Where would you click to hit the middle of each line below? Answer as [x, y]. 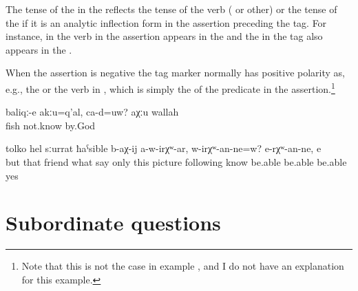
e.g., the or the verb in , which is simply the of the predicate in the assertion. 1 [170, 87]
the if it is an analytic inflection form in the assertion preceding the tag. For [166, 22]
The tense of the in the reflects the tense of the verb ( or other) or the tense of [171, 9]
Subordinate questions [113, 223]
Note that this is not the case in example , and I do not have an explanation [183, 266]
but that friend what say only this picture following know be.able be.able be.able [176, 162]
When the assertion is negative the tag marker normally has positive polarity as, [175, 73]
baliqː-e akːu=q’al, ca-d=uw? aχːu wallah [92, 112]
